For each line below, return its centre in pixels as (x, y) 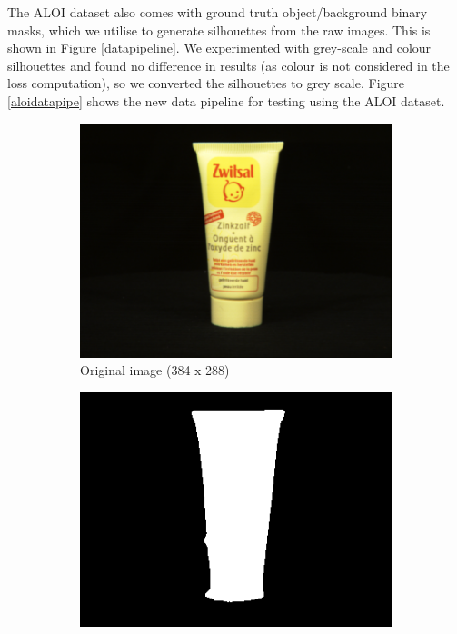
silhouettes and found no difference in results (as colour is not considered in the (228, 65)
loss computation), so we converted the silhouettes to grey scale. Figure (206, 83)
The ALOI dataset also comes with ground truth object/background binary (218, 12)
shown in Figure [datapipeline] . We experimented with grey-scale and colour (219, 48)
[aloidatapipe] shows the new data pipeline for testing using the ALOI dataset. (226, 100)
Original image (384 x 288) (155, 370)
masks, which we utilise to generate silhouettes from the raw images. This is (219, 30)
